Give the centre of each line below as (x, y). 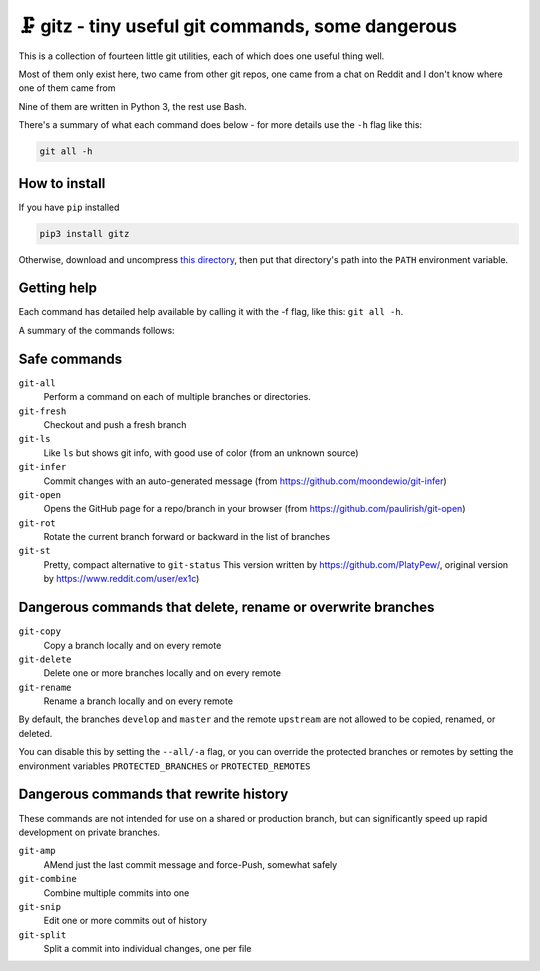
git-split (42, 934)
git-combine (47, 879)
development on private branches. (89, 832)
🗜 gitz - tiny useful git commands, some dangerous (237, 26)
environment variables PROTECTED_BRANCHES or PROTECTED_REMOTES (164, 766)
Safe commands (70, 358)
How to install (62, 183)
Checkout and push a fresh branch (115, 424)
